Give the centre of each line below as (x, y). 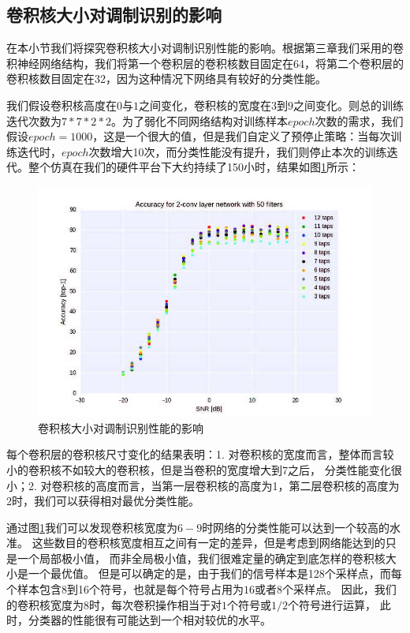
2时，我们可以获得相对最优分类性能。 (103, 501)
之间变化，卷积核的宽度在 (205, 105)
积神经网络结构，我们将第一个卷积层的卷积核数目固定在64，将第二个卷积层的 (205, 63)
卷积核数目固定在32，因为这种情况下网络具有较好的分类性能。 (166, 79)
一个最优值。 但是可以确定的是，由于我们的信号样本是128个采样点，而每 (215, 573)
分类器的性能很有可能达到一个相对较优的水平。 (149, 620)
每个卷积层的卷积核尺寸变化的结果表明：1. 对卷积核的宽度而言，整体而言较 (200, 454)
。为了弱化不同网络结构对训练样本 (199, 120)
